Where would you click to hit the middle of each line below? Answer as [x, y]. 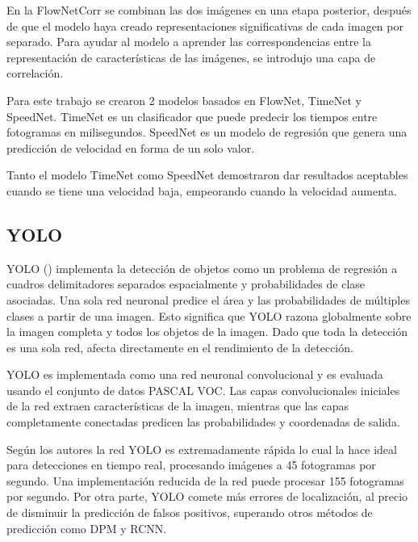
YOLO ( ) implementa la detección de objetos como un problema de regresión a [202, 268]
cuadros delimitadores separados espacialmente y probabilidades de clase [186, 284]
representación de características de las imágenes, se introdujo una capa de [191, 57]
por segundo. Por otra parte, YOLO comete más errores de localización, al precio [207, 496]
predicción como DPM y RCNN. [87, 528]
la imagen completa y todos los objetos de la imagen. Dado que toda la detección [207, 332]
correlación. [35, 73]
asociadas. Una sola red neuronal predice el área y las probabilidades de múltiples [208, 299]
